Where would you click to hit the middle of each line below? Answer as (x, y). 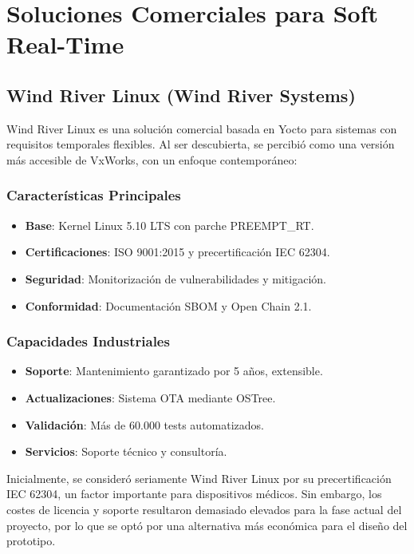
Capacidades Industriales (88, 341)
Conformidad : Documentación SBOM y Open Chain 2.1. (168, 305)
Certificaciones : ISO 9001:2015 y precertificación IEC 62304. (177, 252)
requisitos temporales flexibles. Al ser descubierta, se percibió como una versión (201, 144)
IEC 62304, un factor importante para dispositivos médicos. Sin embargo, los (194, 494)
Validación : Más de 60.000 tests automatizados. (144, 424)
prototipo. (31, 541)
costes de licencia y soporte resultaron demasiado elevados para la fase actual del (204, 509)
